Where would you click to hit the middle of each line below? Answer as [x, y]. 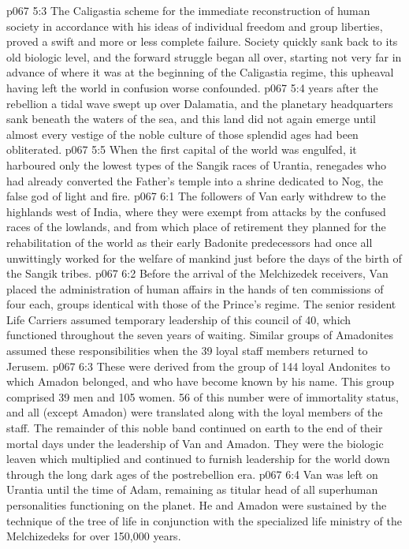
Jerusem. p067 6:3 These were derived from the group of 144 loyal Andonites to [199, 366]
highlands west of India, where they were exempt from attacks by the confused [196, 211]
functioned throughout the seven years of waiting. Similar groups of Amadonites [200, 335]
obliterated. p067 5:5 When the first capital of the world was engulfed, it [182, 149]
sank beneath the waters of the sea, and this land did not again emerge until [191, 119]
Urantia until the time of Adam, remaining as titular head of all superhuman [192, 489]
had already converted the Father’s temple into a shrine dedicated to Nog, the [195, 180]
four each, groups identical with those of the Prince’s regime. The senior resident [201, 304]
